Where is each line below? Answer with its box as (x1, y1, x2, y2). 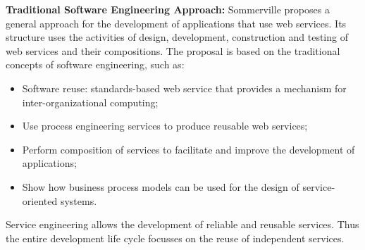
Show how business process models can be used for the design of (22, 179, 299, 194)
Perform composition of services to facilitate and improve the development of (22, 142, 355, 156)
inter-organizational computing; (22, 94, 159, 109)
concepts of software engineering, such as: (6, 57, 185, 72)
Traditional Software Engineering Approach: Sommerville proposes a (6, 2, 330, 16)
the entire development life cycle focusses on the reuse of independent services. (6, 230, 345, 245)
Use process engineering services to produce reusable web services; (22, 118, 308, 133)
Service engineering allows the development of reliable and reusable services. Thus (6, 217, 359, 232)
